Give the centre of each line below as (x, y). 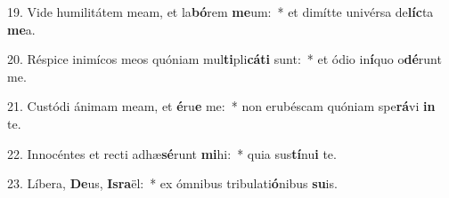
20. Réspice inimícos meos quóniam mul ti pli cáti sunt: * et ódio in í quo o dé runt (224, 59)
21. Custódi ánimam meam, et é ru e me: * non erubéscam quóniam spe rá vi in (221, 106)
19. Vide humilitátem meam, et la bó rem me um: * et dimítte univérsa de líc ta (220, 12)
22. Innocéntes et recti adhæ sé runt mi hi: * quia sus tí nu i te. (172, 153)
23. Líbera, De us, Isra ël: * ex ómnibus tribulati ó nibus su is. (172, 183)
